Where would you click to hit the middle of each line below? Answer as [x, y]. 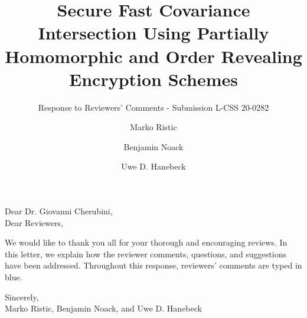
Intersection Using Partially [153, 33]
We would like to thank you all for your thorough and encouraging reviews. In [146, 242]
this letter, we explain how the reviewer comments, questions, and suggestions [146, 254]
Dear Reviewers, [34, 222]
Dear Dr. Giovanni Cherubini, [59, 211]
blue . [14, 277]
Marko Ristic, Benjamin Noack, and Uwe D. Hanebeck [103, 308]
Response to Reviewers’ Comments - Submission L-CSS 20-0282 [153, 107]
